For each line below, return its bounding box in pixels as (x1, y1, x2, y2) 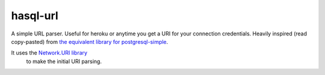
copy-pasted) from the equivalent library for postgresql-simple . (11, 38, 169, 45)
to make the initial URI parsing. (26, 58, 102, 65)
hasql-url (11, 9, 58, 22)
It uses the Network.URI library (11, 49, 87, 56)
